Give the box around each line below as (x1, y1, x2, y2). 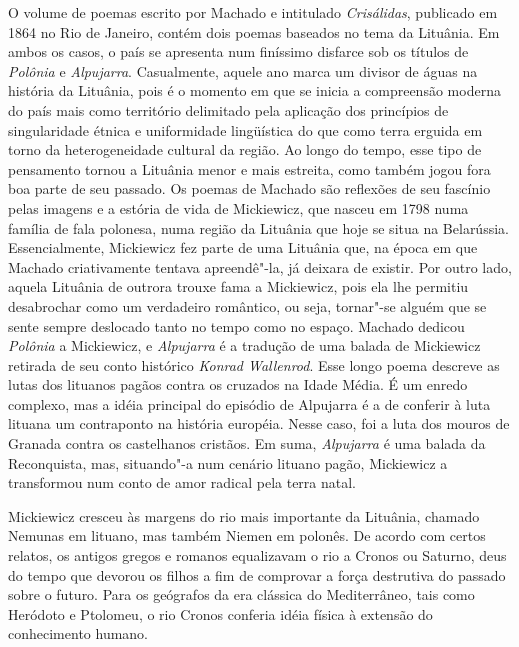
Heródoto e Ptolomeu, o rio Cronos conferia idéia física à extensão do (8, 603, 433, 624)
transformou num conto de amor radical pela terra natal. (8, 472, 356, 493)
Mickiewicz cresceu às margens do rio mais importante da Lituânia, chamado (8, 505, 480, 526)
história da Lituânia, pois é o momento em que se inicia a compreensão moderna (8, 80, 501, 101)
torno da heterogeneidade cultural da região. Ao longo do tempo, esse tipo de (8, 139, 482, 160)
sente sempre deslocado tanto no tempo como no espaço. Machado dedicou (8, 315, 465, 336)
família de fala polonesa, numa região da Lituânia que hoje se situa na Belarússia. (8, 217, 509, 238)
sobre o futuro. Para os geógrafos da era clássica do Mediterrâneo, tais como (8, 584, 475, 605)
